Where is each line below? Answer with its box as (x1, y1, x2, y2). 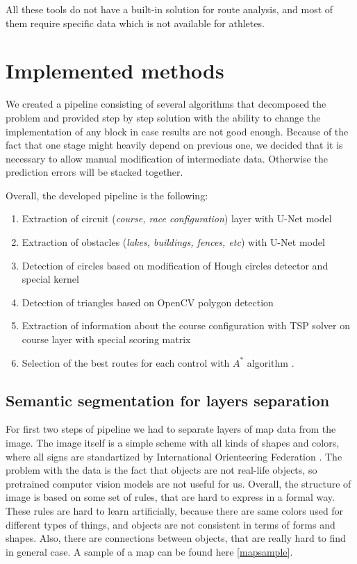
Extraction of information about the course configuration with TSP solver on (22, 318, 350, 333)
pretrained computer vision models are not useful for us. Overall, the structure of (6, 476, 351, 490)
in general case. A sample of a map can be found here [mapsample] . (6, 544, 293, 558)
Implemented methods (6, 56, 224, 85)
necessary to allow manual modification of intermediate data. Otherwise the (6, 151, 328, 165)
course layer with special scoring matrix (22, 332, 191, 347)
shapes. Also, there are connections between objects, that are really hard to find (6, 531, 346, 545)
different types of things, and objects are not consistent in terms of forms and (6, 517, 335, 531)
